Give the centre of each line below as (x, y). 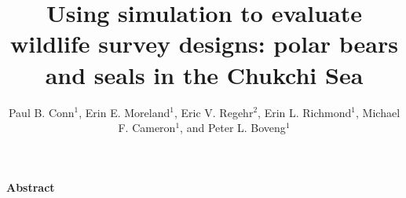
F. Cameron (147, 128)
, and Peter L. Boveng (233, 128)
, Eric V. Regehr (214, 112)
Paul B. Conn (41, 112)
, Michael (378, 112)
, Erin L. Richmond (305, 112)
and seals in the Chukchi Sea (204, 74)
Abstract (31, 187)
